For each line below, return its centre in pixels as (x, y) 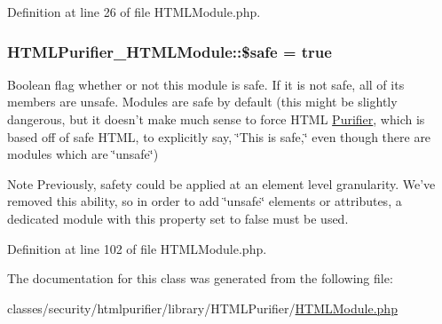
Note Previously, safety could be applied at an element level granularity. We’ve (221, 183)
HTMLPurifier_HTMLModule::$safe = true (170, 51)
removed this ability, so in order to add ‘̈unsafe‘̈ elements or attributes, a (205, 201)
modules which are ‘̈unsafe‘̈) (83, 154)
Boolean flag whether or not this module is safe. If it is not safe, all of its (206, 84)
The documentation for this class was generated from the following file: (200, 278)
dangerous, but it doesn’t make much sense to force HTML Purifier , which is (216, 119)
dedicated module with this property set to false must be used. (178, 218)
